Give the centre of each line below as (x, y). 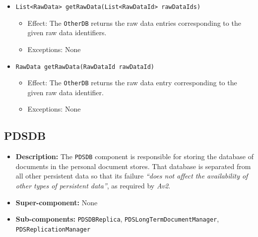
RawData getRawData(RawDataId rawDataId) (85, 67)
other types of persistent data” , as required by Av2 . (93, 186)
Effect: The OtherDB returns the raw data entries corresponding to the (134, 23)
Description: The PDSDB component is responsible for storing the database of (134, 156)
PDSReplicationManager (53, 229)
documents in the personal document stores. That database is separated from (133, 166)
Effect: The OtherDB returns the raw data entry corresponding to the (132, 83)
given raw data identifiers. (67, 32)
